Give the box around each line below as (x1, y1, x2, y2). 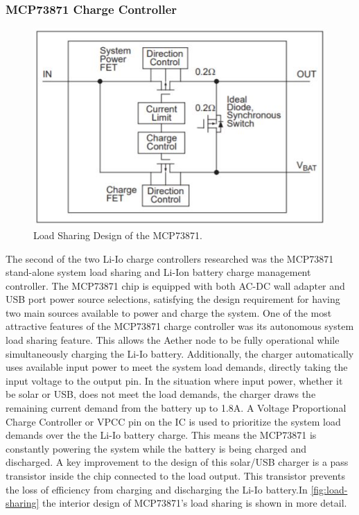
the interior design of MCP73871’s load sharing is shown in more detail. (42, 496, 347, 510)
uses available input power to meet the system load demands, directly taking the (6, 360, 348, 374)
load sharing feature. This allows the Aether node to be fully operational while (6, 333, 340, 347)
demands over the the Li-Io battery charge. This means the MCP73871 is (6, 428, 317, 442)
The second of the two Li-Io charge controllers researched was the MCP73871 (6, 251, 334, 265)
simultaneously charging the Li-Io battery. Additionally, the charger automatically (6, 346, 354, 360)
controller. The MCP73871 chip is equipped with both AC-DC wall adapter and (6, 278, 345, 293)
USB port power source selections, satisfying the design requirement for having (6, 292, 340, 306)
